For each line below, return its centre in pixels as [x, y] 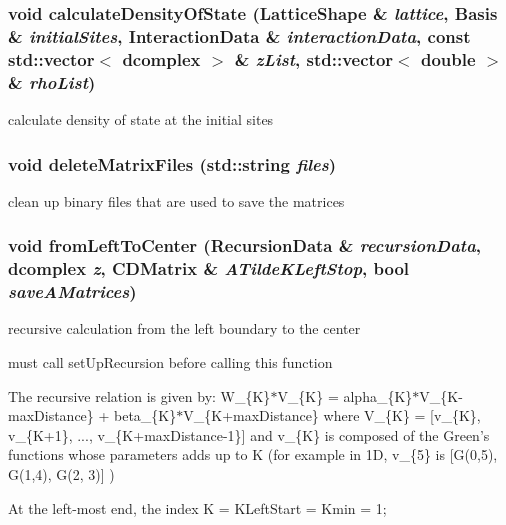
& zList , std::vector [314, 58]
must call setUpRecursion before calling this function [170, 362]
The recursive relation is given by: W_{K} [139, 395]
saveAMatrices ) [72, 291]
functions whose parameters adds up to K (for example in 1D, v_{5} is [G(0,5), [253, 454]
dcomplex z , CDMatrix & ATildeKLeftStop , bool [209, 268]
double [448, 58]
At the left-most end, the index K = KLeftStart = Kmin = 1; [197, 507]
